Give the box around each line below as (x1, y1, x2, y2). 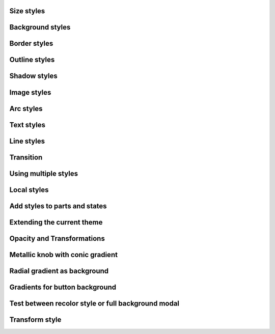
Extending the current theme (9, 218, 103, 227)
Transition (9, 153, 43, 161)
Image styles (9, 88, 51, 97)
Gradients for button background (9, 283, 117, 291)
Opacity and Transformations (9, 234, 105, 243)
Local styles (9, 185, 49, 194)
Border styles (9, 39, 53, 48)
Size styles (9, 7, 45, 15)
